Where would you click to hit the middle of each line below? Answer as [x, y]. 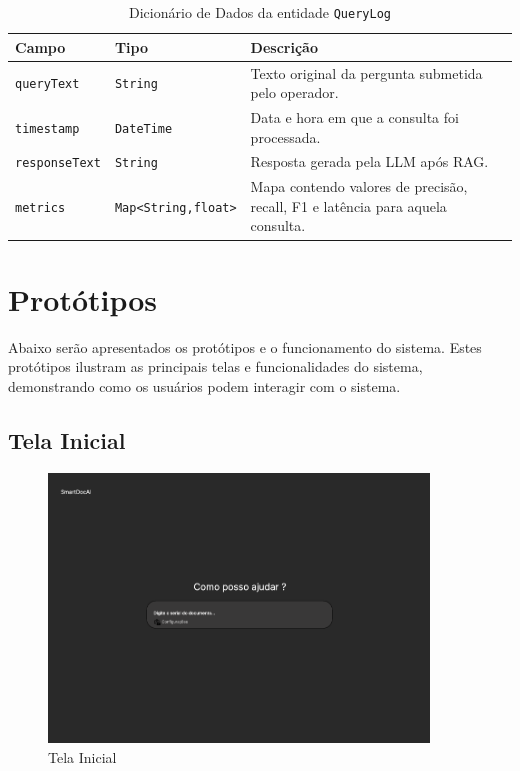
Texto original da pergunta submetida [366, 72]
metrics [40, 207]
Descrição [284, 46]
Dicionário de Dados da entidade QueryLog [260, 12]
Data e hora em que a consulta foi [354, 116]
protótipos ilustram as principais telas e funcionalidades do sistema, [215, 366]
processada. [285, 136]
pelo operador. [294, 92]
